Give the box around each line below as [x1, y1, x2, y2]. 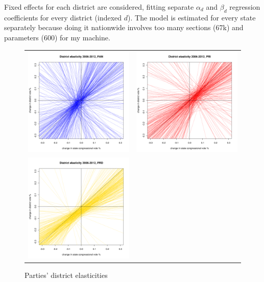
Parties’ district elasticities [25, 270, 108, 280]
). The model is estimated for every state [128, 12, 256, 22]
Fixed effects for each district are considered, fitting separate [4, 2, 194, 12]
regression [229, 2, 260, 12]
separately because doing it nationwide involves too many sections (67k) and [4, 22, 244, 33]
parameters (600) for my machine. [4, 32, 110, 42]
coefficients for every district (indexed [4, 12, 122, 22]
